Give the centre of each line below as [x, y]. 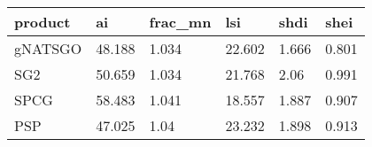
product [43, 22]
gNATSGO [48, 48]
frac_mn [180, 22]
